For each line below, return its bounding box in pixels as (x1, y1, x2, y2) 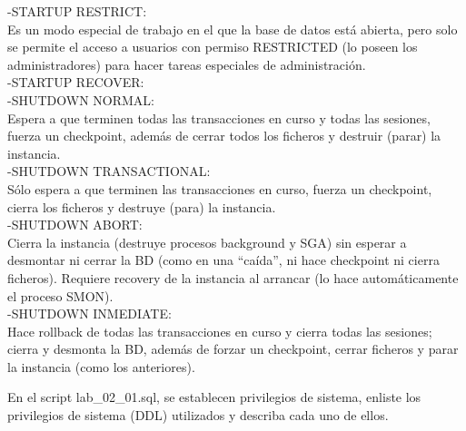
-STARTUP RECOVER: (7, 73, 144, 92)
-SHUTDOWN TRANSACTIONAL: (7, 162, 211, 181)
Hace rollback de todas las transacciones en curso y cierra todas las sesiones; (7, 321, 432, 340)
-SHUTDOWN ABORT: (7, 215, 143, 234)
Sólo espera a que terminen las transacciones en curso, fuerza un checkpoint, (7, 179, 432, 198)
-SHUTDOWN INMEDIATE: (7, 304, 172, 323)
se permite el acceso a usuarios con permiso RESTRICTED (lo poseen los (7, 37, 418, 56)
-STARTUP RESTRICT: (7, 2, 147, 20)
